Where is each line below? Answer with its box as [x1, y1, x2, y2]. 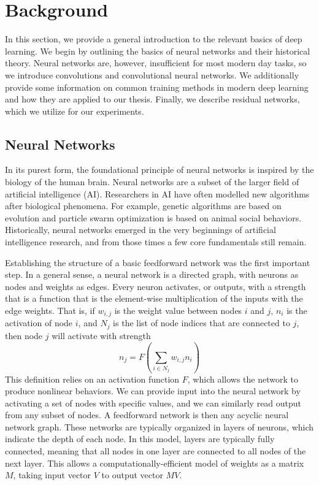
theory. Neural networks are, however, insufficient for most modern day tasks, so [5, 56, 307, 69]
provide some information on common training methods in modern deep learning [5, 80, 309, 93]
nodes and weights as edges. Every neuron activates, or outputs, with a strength [5, 280, 306, 292]
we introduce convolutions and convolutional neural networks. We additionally [5, 68, 299, 81]
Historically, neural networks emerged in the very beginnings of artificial [5, 223, 276, 236]
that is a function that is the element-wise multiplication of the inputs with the [5, 292, 303, 305]
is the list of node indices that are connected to [113, 316, 290, 329]
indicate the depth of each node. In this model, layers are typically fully [5, 432, 275, 445]
